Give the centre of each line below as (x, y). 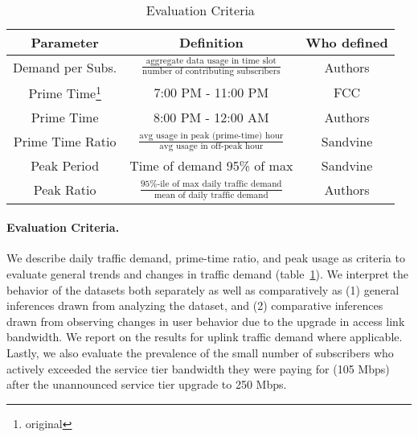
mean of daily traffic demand (211, 195)
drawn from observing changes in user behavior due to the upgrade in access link (206, 321)
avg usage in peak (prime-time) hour (211, 135)
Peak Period (65, 166)
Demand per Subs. (65, 67)
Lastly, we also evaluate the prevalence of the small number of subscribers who (200, 353)
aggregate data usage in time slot (211, 61)
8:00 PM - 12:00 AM (211, 117)
